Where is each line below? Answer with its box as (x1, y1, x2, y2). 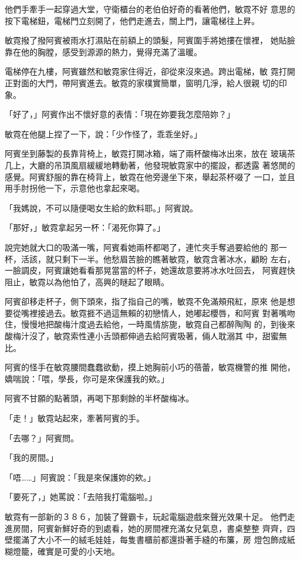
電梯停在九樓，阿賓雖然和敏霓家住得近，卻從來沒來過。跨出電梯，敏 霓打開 (5, 65, 295, 77)
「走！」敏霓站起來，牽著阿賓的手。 (5, 412, 144, 424)
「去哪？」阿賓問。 (5, 431, 79, 444)
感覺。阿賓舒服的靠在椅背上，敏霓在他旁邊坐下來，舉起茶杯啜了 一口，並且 (5, 170, 295, 183)
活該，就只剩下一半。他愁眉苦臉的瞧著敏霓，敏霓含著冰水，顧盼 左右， (21, 252, 295, 265)
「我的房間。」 (5, 451, 58, 464)
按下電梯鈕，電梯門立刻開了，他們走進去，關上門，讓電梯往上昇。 (5, 14, 259, 26)
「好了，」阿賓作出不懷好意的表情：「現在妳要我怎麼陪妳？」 (5, 108, 235, 120)
